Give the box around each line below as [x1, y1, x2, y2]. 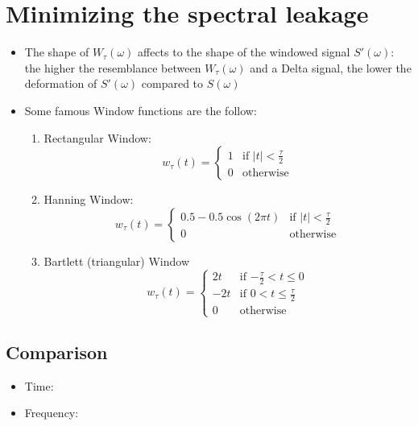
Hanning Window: [43, 191, 134, 208]
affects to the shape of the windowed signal [138, 43, 350, 60]
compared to [141, 75, 204, 92]
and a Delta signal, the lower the [250, 59, 412, 76]
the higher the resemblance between [24, 59, 201, 76]
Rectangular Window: [43, 129, 151, 146]
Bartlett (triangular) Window [43, 252, 189, 269]
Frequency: [24, 404, 79, 421]
